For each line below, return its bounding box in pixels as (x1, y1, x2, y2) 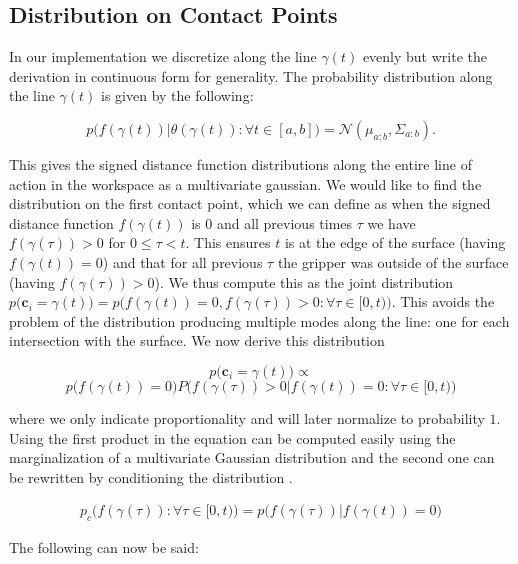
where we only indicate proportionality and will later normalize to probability (9, 407, 485, 428)
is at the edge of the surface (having (284, 232, 506, 253)
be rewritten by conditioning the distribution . (9, 466, 293, 487)
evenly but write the (362, 46, 487, 67)
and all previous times (216, 212, 353, 233)
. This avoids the (391, 291, 495, 312)
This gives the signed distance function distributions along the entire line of (9, 153, 472, 174)
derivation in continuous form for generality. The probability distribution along (9, 65, 493, 86)
